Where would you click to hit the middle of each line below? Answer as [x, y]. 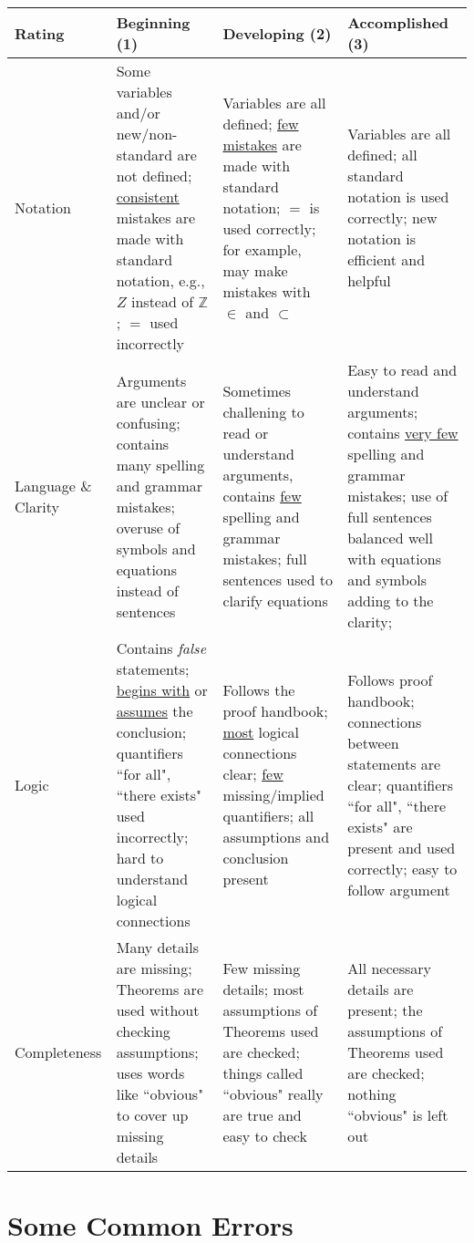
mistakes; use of [398, 496]
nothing [372, 1094]
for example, [262, 249]
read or [246, 433]
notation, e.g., [160, 280]
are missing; [154, 968]
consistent [148, 197]
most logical [261, 732]
